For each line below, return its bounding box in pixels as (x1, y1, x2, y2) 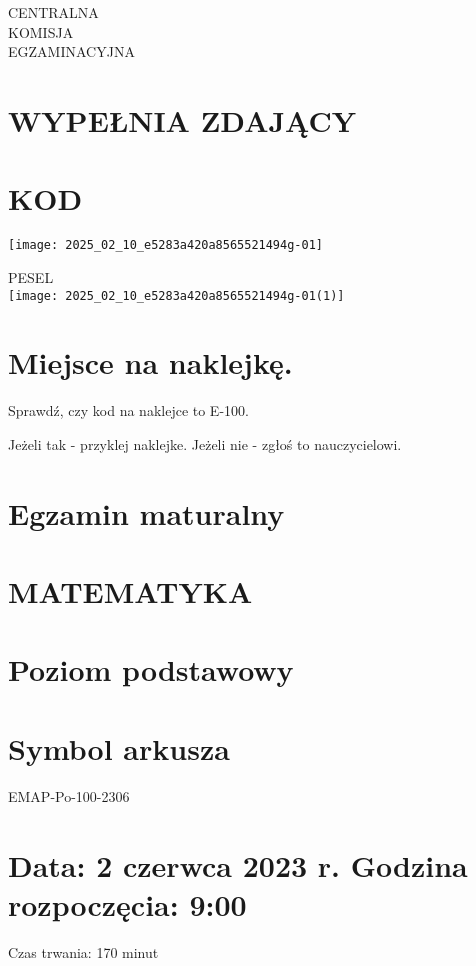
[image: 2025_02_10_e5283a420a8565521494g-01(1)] (8, 288, 345, 303)
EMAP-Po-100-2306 (8, 785, 130, 806)
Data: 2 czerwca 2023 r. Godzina (8, 844, 468, 885)
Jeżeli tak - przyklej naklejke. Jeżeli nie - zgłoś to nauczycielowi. (8, 433, 402, 454)
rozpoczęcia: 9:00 (8, 883, 247, 924)
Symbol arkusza (8, 727, 230, 768)
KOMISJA (8, 21, 74, 42)
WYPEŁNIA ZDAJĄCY (8, 99, 357, 140)
